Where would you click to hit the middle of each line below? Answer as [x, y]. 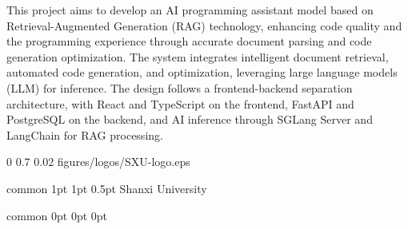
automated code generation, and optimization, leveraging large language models [202, 72]
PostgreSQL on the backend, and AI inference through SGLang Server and [190, 119]
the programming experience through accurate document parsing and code [189, 41]
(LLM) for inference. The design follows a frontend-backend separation [180, 87]
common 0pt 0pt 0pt [57, 215]
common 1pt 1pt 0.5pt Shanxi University [107, 188]
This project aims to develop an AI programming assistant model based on [190, 10]
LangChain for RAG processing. [85, 134]
